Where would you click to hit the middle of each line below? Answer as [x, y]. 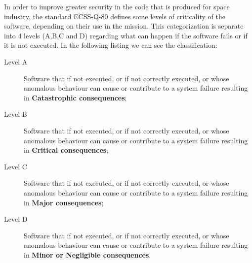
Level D [16, 219]
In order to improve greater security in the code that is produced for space [117, 6]
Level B [16, 114]
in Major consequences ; [64, 202]
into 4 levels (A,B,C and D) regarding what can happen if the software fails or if [126, 35]
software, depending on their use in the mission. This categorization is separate [124, 26]
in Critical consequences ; [66, 150]
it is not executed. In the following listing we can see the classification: [111, 45]
